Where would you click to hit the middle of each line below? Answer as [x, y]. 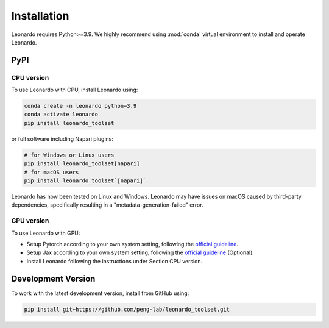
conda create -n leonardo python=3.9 [80, 106]
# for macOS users [51, 172]
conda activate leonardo [61, 115]
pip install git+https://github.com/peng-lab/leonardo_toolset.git [127, 309]
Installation [40, 16]
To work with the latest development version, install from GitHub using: [100, 293]
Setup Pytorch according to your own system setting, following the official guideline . [133, 244]
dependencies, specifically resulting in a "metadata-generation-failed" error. [107, 205]
